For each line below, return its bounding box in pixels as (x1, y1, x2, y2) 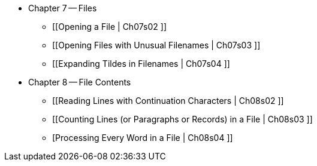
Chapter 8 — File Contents (28, 77, 131, 87)
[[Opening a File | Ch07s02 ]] (52, 21, 167, 32)
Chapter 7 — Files (28, 3, 97, 13)
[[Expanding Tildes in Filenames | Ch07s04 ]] (52, 59, 230, 69)
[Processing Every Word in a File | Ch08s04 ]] (52, 133, 233, 143)
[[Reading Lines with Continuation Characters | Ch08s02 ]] (52, 96, 284, 106)
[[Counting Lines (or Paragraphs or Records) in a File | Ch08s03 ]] (52, 114, 313, 124)
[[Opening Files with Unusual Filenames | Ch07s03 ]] (52, 40, 261, 50)
